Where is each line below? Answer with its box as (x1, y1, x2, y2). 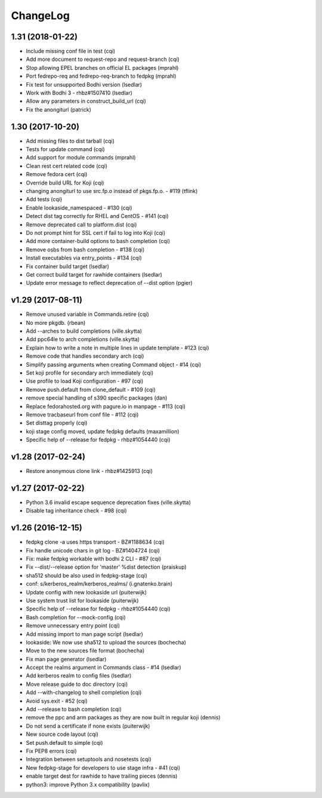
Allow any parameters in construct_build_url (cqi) (26, 97, 146, 105)
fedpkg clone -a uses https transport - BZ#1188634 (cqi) (26, 538, 165, 546)
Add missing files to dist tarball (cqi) (26, 137, 114, 145)
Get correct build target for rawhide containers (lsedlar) (26, 271, 162, 278)
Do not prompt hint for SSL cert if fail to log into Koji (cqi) (26, 229, 166, 236)
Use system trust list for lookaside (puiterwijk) (26, 597, 140, 604)
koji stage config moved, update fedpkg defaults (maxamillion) (26, 428, 179, 435)
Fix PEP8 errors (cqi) (26, 747, 77, 754)
